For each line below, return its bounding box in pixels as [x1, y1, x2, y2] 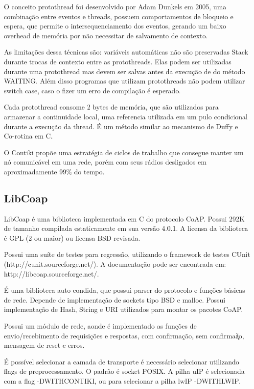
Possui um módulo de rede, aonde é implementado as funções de [4, 321, 197, 331]
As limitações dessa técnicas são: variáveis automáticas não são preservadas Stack [4, 47, 249, 57]
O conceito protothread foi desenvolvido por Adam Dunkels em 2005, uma [4, 1, 227, 11]
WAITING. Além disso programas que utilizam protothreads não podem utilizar [4, 76, 245, 86]
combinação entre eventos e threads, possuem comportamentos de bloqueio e [4, 11, 233, 21]
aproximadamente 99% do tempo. [4, 166, 105, 176]
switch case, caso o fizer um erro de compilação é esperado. [4, 85, 181, 95]
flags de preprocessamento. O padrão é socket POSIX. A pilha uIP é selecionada [4, 366, 245, 376]
